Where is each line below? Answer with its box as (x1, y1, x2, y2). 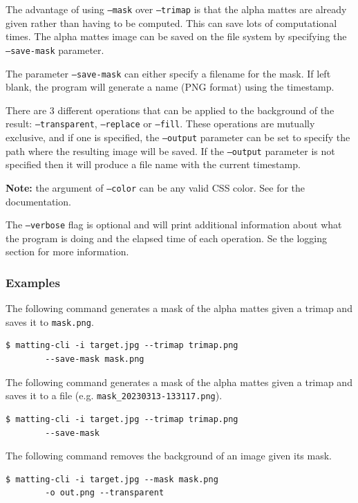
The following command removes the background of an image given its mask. (6, 448, 332, 463)
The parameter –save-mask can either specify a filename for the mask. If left (6, 66, 331, 80)
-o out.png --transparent (45, 488, 164, 498)
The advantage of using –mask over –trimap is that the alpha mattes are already (6, 2, 347, 16)
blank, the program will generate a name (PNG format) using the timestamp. (6, 80, 335, 94)
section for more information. (6, 244, 129, 259)
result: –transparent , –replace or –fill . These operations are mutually (6, 116, 315, 131)
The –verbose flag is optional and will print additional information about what (6, 217, 342, 232)
